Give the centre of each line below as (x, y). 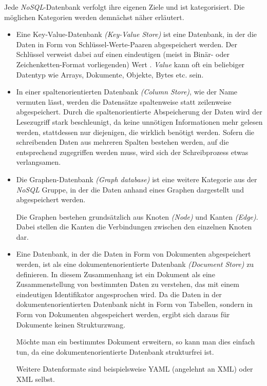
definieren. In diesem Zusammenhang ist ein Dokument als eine (116, 274)
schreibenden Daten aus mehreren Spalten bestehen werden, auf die (122, 142)
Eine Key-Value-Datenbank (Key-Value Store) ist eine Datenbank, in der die (137, 34)
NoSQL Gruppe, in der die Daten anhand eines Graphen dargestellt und (130, 189)
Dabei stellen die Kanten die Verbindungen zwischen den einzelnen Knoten (134, 227)
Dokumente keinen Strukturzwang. (71, 324)
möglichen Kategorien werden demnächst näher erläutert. (94, 17)
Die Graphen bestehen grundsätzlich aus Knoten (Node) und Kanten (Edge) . (137, 216)
